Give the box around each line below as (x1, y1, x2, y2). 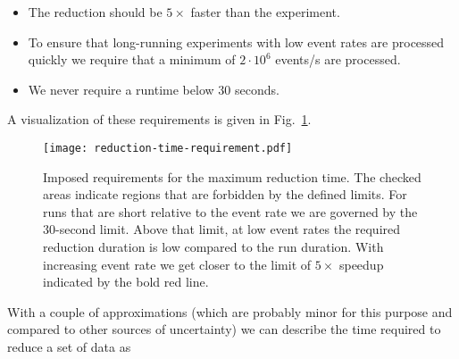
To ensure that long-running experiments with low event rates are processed (28, 32, 445, 51)
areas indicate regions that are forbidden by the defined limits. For (43, 185, 407, 204)
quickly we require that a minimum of (28, 50, 236, 69)
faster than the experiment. (190, 3, 340, 21)
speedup (338, 255, 384, 273)
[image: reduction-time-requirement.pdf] (43, 141, 293, 154)
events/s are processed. (275, 50, 401, 69)
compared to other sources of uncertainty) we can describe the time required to (7, 320, 441, 338)
